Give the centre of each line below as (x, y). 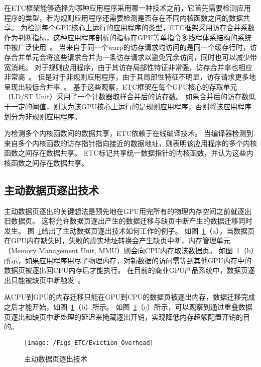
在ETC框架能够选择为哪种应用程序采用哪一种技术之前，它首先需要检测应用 (127, 8)
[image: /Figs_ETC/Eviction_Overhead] (89, 343)
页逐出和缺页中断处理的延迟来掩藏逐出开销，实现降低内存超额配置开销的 (123, 316)
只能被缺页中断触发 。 (48, 280)
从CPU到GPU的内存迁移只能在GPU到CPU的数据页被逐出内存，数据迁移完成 (130, 297)
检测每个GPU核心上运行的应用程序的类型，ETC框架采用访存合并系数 (141, 27)
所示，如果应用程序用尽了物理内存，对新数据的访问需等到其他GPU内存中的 (128, 260)
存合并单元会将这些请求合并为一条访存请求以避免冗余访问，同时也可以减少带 (130, 57)
